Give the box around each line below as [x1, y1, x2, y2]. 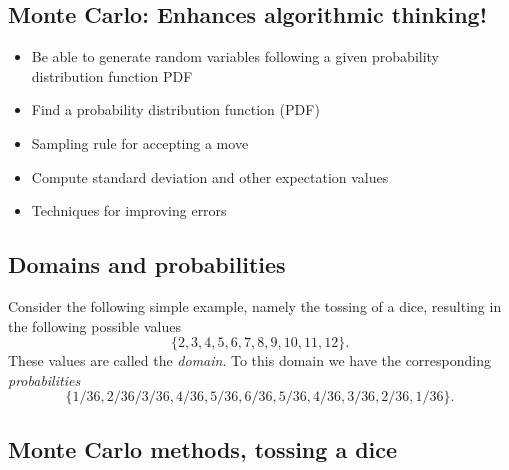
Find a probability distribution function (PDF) [31, 99, 320, 120]
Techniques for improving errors [31, 200, 227, 221]
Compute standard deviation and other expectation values [31, 166, 389, 187]
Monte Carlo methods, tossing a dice [8, 433, 398, 464]
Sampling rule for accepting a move [31, 132, 249, 153]
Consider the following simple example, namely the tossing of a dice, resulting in [8, 295, 502, 316]
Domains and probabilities [8, 249, 286, 280]
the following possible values [8, 315, 181, 336]
